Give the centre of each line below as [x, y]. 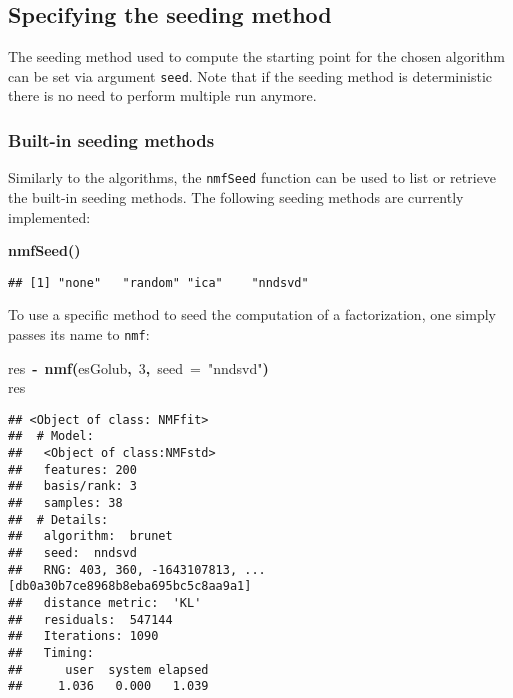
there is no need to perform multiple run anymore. [162, 95]
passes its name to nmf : [79, 333]
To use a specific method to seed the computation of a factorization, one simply [252, 314]
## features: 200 [72, 469]
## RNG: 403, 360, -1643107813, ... [137, 569]
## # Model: [51, 436]
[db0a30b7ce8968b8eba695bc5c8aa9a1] [130, 586]
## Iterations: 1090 [83, 636]
